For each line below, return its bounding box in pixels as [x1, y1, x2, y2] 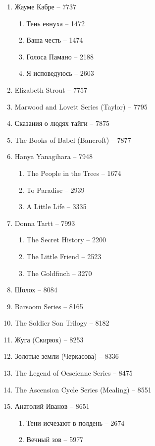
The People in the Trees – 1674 [26, 167, 121, 178]
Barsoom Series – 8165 [14, 301, 83, 311]
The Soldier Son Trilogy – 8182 [14, 318, 109, 328]
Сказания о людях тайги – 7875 [14, 118, 109, 128]
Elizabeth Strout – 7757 [14, 84, 87, 95]
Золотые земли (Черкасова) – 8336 [14, 351, 119, 361]
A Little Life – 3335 [26, 201, 87, 212]
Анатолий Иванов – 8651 [14, 401, 90, 411]
